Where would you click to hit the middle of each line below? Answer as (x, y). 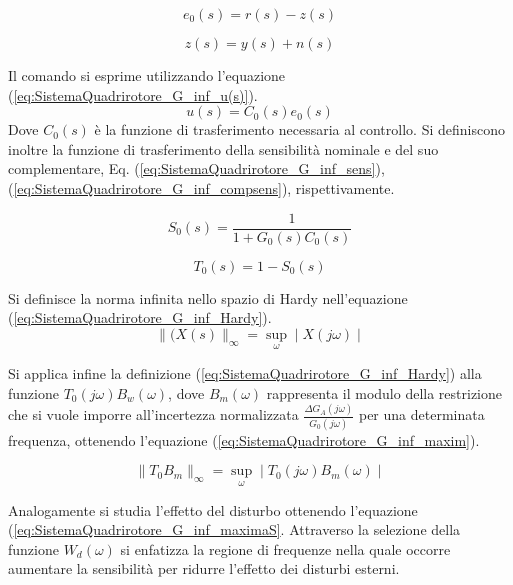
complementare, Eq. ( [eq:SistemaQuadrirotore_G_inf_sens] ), (196, 168)
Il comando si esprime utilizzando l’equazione (147, 75)
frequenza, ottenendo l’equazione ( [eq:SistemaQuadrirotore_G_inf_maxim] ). (244, 439)
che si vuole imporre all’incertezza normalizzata (153, 414)
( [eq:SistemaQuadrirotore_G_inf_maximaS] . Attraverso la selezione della (234, 529)
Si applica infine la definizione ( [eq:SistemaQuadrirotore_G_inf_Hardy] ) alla (245, 373)
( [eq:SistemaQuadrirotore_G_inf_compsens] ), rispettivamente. (201, 187)
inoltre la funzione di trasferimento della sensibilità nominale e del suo (223, 148)
